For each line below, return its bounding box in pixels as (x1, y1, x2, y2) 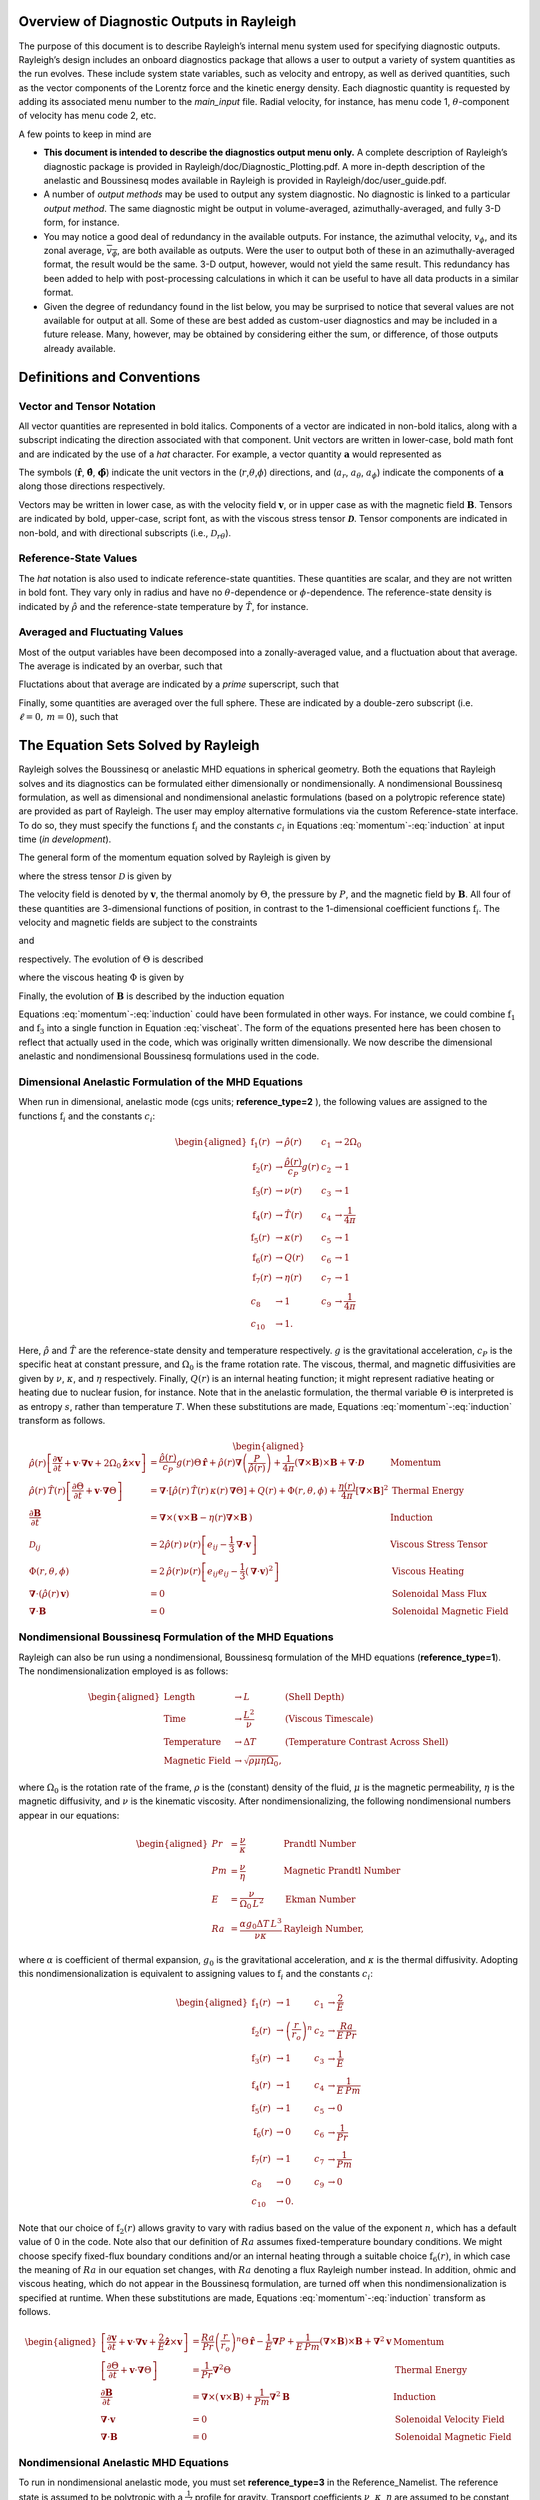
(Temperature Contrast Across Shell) (285, 1736, 449, 1747)
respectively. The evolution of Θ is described (18, 953, 204, 965)
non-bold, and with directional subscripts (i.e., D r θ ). (18, 526, 232, 541)
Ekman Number (285, 1893, 356, 1905)
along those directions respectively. (18, 480, 166, 492)
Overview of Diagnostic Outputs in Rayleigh (18, 13, 297, 30)
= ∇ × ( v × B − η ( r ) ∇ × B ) (150, 1511, 253, 1523)
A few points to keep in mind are (18, 128, 152, 140)
